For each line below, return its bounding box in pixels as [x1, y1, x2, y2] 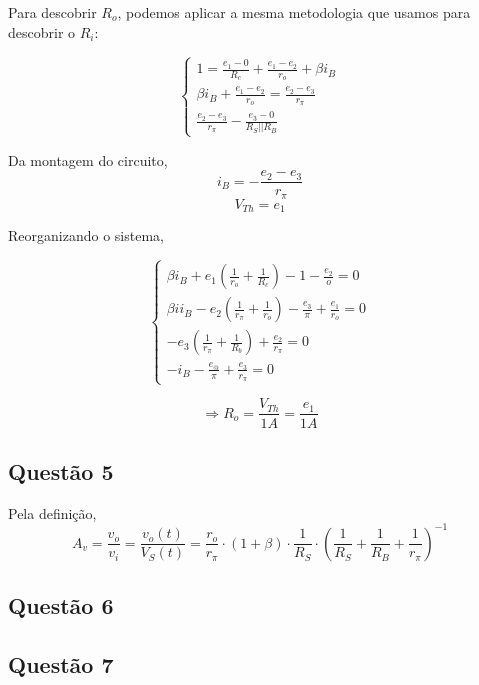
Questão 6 [8, 590, 114, 621]
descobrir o [8, 21, 76, 42]
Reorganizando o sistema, [8, 225, 164, 246]
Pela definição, [8, 502, 97, 523]
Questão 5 [8, 455, 114, 486]
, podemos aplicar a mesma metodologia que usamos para [117, 2, 471, 22]
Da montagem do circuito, [8, 149, 168, 170]
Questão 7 [8, 649, 114, 679]
